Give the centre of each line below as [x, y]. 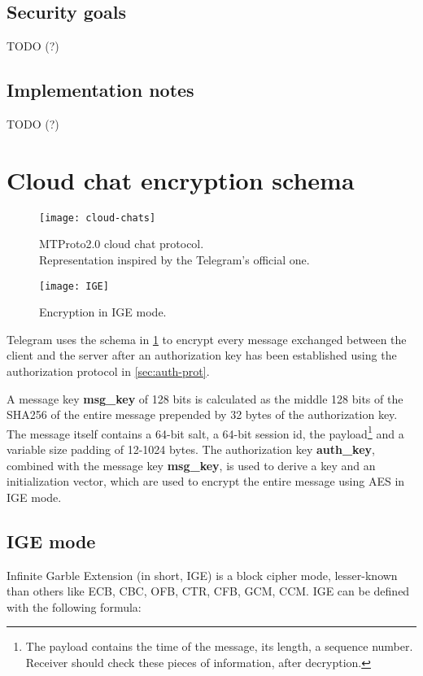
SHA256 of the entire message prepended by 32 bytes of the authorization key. [202, 414]
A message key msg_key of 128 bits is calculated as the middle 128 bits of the [205, 398]
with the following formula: [74, 606]
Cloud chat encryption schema [181, 179]
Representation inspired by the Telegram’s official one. [174, 259]
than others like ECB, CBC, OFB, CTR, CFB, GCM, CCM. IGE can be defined [208, 591]
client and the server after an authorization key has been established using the [202, 355]
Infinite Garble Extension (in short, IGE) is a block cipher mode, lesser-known [202, 575]
